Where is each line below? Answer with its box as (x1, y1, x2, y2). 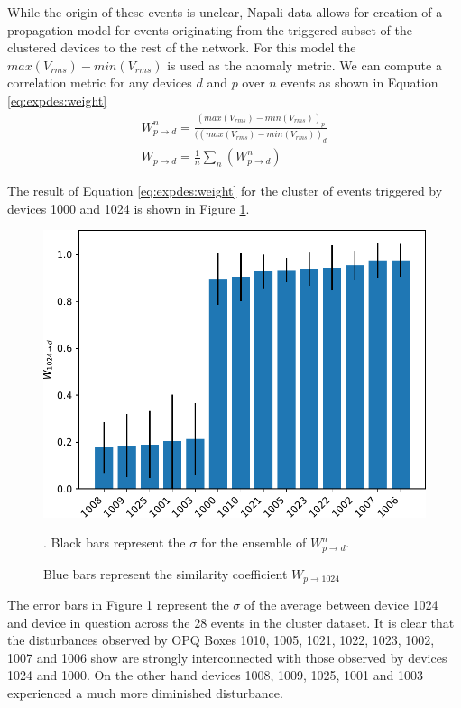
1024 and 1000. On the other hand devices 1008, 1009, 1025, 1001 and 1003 (7, 666, 423, 685)
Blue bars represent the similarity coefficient (43, 564, 288, 583)
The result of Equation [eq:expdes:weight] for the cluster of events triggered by (7, 181, 443, 200)
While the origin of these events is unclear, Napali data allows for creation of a (7, 3, 443, 21)
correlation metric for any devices (7, 73, 192, 92)
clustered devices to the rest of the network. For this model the (7, 38, 356, 57)
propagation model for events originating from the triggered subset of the (7, 20, 412, 39)
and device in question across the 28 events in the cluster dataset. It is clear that (7, 612, 455, 631)
